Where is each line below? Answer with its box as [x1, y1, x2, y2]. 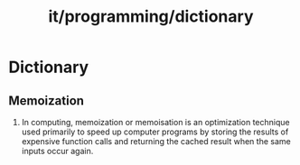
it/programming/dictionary [48, 6, 254, 27]
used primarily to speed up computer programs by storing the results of [21, 126, 289, 137]
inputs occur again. [21, 146, 94, 156]
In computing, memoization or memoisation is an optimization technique [21, 117, 290, 127]
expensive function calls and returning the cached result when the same [21, 136, 291, 146]
